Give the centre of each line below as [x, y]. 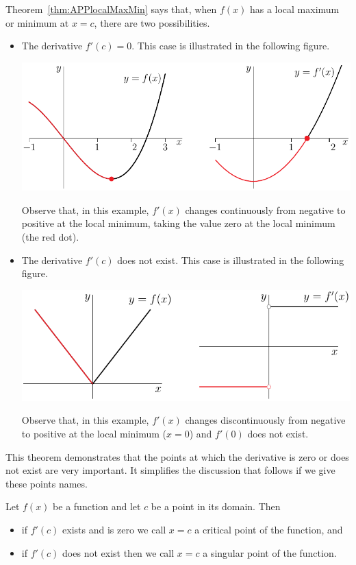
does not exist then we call [118, 552]
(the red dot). [50, 237]
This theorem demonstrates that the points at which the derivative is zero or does [177, 456]
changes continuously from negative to [265, 209]
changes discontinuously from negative [265, 420]
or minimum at [37, 22]
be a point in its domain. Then [216, 506]
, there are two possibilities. [152, 22]
